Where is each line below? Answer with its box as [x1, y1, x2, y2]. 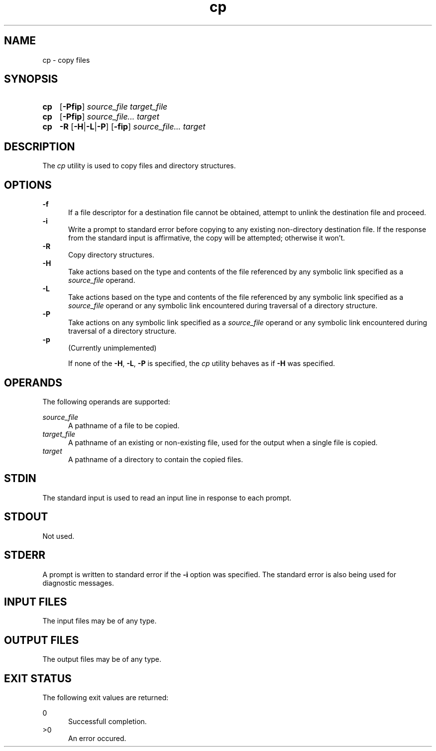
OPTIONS [4, 178, 52, 191]
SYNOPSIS [4, 73, 58, 86]
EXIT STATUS [4, 672, 72, 685]
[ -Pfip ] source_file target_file [59, 102, 168, 112]
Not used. [42, 531, 75, 540]
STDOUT [4, 510, 48, 523]
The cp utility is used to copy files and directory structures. [42, 161, 236, 170]
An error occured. [68, 734, 126, 743]
